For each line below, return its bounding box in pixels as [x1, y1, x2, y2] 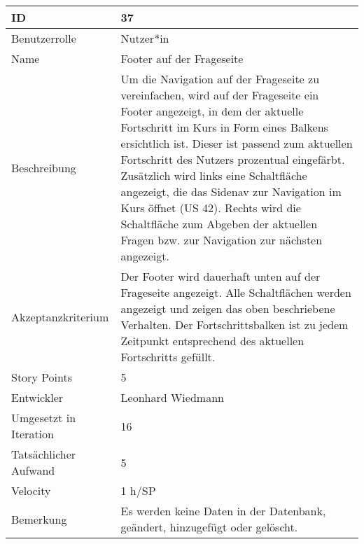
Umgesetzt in [11, 410, 76, 426]
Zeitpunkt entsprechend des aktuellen [120, 333, 304, 349]
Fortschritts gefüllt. [120, 349, 216, 365]
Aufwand [11, 462, 55, 478]
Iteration [11, 426, 54, 442]
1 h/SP [120, 482, 156, 498]
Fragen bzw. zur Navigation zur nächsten [120, 232, 323, 248]
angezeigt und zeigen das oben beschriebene [120, 300, 335, 316]
